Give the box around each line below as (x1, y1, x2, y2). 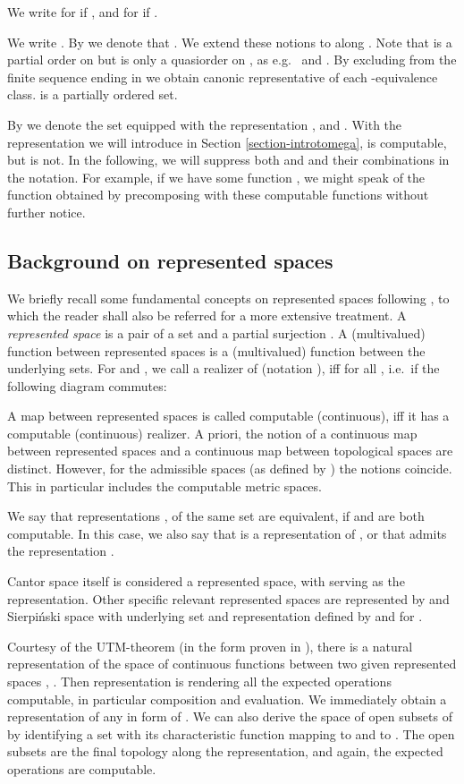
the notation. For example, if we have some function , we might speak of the (7, 167, 426, 186)
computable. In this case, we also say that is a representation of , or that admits (7, 524, 447, 542)
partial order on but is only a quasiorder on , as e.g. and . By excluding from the (7, 50, 457, 69)
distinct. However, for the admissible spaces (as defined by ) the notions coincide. (7, 459, 452, 478)
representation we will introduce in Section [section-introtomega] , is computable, (7, 132, 447, 151)
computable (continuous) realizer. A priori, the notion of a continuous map (7, 423, 418, 442)
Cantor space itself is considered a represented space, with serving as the (7, 572, 405, 591)
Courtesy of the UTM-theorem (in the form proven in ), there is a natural (7, 636, 413, 655)
